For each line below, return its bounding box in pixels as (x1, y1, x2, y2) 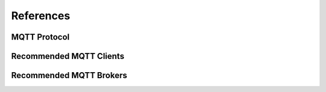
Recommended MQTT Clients (11, 51, 125, 61)
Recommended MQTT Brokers (11, 70, 127, 81)
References (11, 9, 71, 22)
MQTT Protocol (11, 32, 70, 42)
